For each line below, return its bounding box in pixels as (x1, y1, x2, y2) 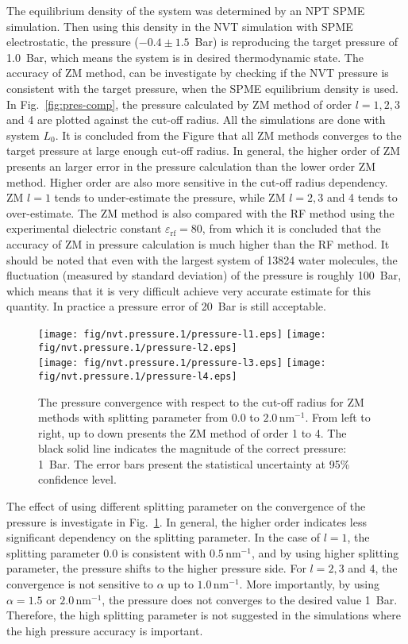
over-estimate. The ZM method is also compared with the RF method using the (6, 204, 395, 221)
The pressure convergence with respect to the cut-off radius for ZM (38, 393, 364, 410)
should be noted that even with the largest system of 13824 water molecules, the (6, 251, 398, 268)
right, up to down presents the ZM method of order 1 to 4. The (38, 424, 347, 441)
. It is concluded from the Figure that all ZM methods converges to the (55, 126, 402, 143)
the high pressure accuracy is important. (6, 622, 203, 638)
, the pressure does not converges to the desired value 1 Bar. (102, 591, 398, 607)
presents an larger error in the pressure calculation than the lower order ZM (6, 157, 376, 174)
